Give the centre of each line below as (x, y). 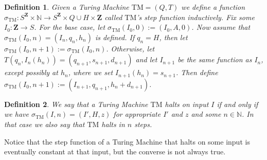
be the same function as (215, 59)
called (113, 17)
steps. (143, 124)
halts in (113, 124)
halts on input (187, 104)
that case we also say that (44, 124)
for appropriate (137, 114)
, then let (173, 37)
